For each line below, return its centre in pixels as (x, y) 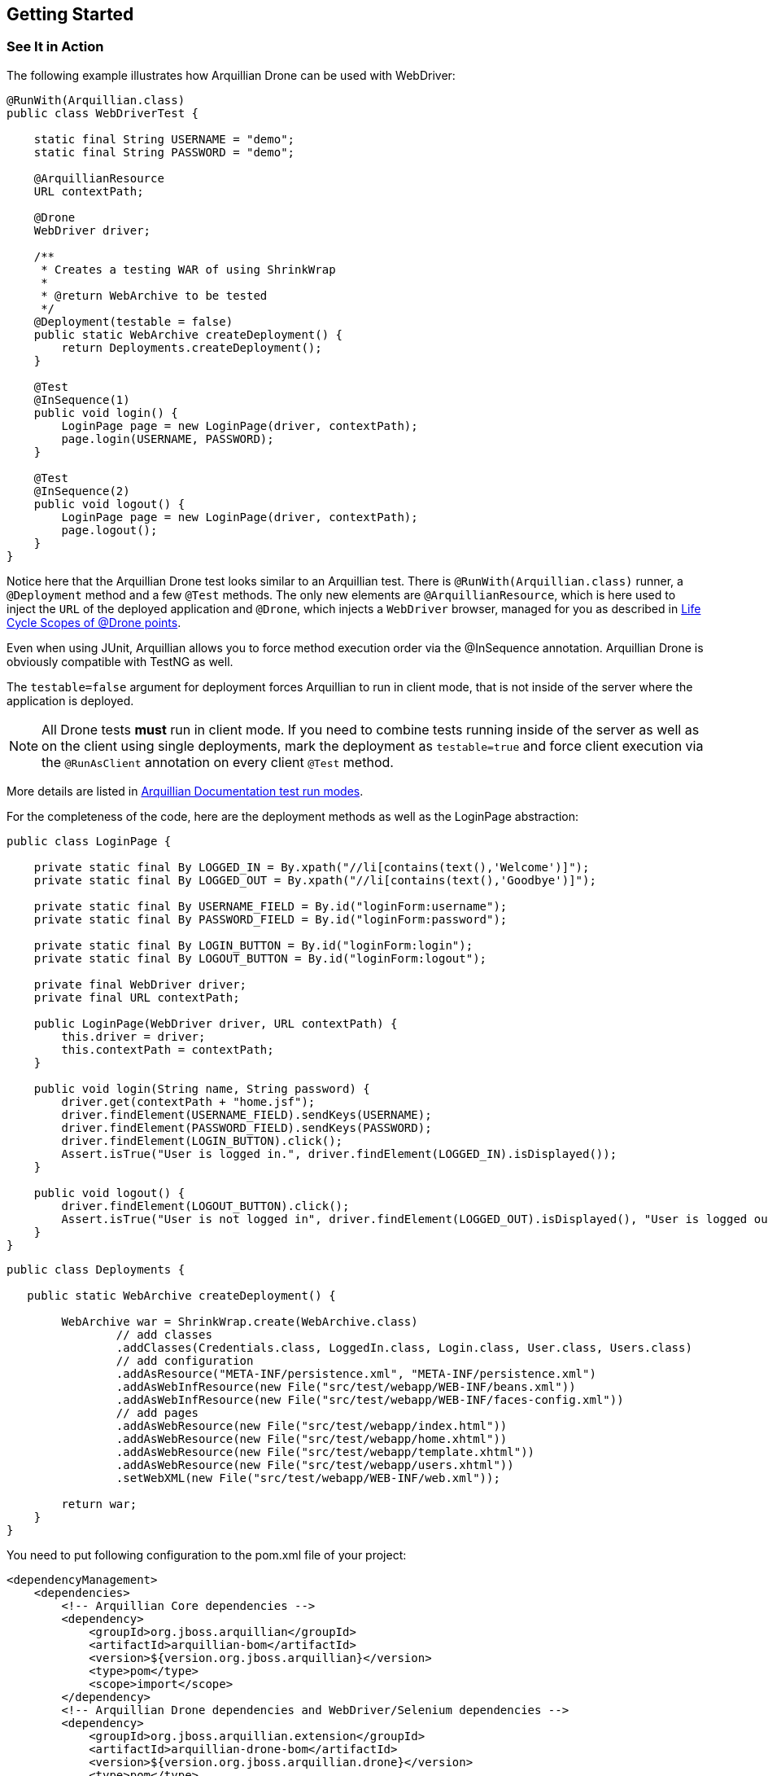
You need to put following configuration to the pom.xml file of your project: (207, 1555)
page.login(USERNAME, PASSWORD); (168, 439)
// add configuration (185, 1360)
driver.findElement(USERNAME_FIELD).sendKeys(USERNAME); (247, 1114)
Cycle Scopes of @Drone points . (94, 622)
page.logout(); (109, 530)
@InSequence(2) (82, 491)
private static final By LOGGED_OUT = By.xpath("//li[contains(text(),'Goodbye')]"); (315, 880)
